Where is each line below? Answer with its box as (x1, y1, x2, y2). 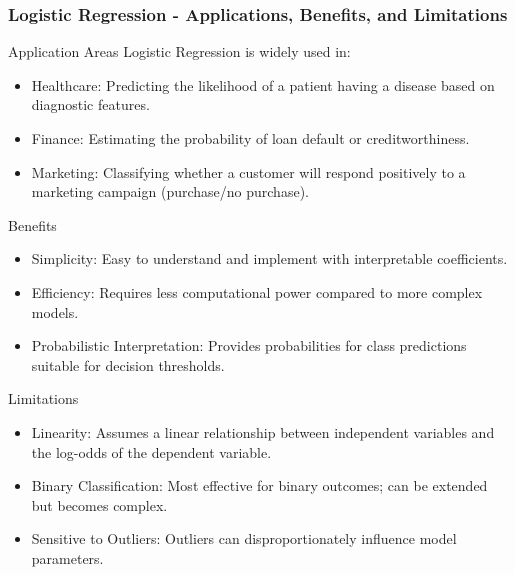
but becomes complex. (31, 494, 168, 515)
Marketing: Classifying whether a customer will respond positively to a (31, 161, 466, 182)
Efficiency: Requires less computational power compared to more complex (31, 281, 483, 302)
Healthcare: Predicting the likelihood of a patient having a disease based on (31, 74, 495, 95)
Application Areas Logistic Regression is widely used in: (8, 41, 351, 62)
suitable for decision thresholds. (31, 354, 225, 375)
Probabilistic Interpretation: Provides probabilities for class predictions (31, 335, 467, 356)
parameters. (31, 547, 104, 568)
